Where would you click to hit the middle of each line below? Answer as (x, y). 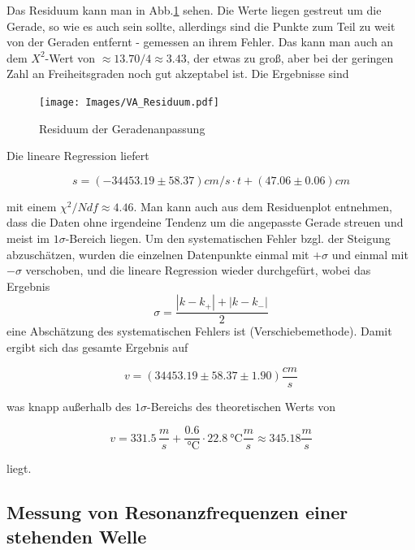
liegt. (19, 468)
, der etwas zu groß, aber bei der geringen (290, 57)
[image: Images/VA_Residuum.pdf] (129, 102)
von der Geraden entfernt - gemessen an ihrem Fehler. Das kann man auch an (200, 42)
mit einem (32, 206)
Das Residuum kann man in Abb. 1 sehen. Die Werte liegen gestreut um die (194, 10)
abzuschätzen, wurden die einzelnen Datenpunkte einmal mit (158, 254)
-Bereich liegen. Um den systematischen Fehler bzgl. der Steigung (228, 238)
